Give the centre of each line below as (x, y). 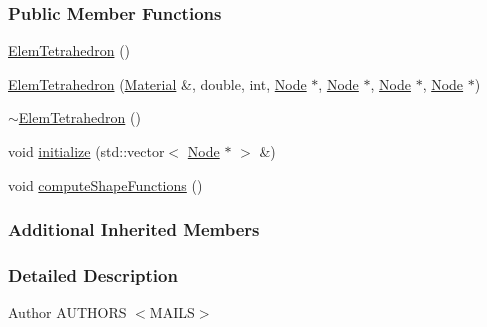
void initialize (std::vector (86, 151)
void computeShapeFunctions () (105, 184)
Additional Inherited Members (134, 229)
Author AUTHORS (67, 312)
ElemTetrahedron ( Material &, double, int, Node (157, 83)
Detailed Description (93, 274)
